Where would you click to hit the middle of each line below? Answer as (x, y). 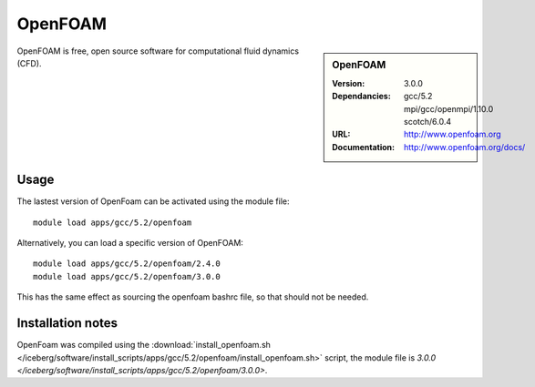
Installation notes (67, 323)
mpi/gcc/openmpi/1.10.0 (449, 108)
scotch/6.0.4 (427, 121)
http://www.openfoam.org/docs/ (465, 147)
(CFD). (29, 63)
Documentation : (364, 147)
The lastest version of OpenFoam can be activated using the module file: (153, 201)
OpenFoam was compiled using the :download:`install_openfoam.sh (144, 345)
